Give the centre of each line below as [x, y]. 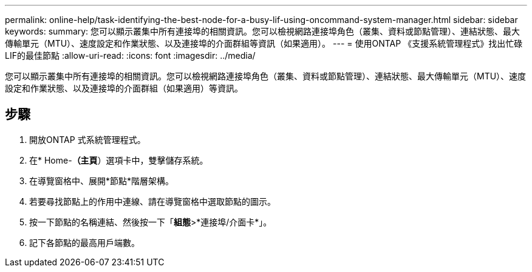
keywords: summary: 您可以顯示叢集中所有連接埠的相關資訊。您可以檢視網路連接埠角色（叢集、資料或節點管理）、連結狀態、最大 [263, 31]
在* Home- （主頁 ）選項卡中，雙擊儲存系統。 [119, 160]
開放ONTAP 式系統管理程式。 [87, 139]
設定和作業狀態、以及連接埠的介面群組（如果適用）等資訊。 [124, 88]
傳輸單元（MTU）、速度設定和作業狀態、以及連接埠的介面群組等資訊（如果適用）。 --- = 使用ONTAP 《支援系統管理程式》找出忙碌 [264, 43]
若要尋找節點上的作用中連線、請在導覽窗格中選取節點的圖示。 [152, 201]
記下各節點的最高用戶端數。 [84, 242]
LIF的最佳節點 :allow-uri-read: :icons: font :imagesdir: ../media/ [130, 55]
